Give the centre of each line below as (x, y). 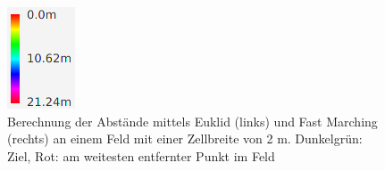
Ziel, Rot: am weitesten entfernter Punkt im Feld (141, 155)
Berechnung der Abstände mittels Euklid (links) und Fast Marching (192, 121)
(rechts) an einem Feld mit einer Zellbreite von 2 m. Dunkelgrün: (185, 138)
